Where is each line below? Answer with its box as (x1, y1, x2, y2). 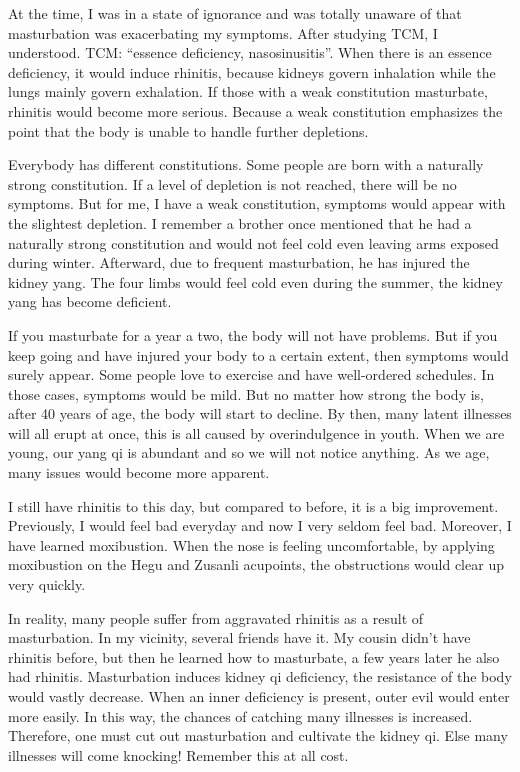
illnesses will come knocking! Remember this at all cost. (8, 744, 349, 765)
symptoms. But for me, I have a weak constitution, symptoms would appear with (8, 193, 506, 214)
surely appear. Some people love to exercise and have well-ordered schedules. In (8, 364, 495, 385)
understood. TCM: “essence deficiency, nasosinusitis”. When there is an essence (8, 42, 492, 63)
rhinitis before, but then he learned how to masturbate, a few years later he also (8, 646, 500, 667)
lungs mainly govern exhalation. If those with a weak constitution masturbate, (8, 81, 488, 102)
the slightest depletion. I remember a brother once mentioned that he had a (8, 212, 472, 233)
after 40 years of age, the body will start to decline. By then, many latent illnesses (8, 403, 512, 424)
